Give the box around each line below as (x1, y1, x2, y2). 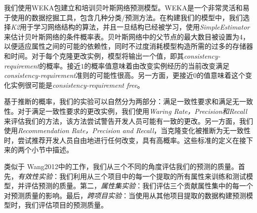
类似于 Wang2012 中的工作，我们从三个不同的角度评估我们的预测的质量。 (4, 161, 238, 171)
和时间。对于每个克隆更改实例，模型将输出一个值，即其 (4, 50, 184, 61)
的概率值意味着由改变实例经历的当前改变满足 (84, 60, 230, 71)
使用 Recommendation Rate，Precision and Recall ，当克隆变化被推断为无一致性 (4, 125, 251, 136)
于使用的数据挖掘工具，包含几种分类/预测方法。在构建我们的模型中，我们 (4, 12, 243, 22)
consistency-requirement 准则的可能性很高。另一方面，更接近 (4, 70, 193, 80)
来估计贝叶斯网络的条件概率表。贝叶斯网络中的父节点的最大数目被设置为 (4, 31, 239, 41)
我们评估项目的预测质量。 (24, 200, 108, 210)
